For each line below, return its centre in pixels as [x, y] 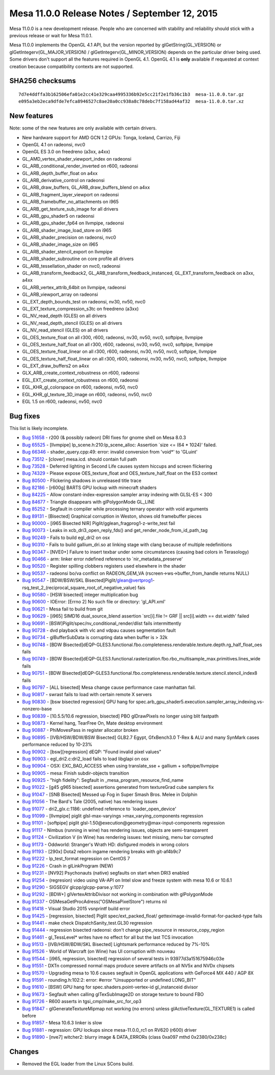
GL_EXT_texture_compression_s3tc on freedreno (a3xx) [80, 309]
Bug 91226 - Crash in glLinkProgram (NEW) [68, 866]
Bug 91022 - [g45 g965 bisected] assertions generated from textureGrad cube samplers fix [118, 787]
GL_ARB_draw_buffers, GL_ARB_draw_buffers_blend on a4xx [86, 187]
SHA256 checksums [43, 81]
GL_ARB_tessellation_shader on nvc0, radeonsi [71, 266]
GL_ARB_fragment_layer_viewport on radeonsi [71, 194]
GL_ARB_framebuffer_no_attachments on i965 [71, 202]
